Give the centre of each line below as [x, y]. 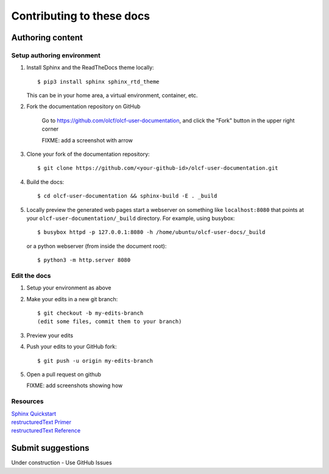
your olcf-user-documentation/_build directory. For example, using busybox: [131, 218]
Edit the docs [31, 275]
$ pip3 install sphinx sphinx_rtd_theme [98, 82]
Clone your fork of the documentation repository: [88, 154]
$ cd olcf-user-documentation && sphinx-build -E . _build [127, 196]
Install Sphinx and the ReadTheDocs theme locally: [90, 68]
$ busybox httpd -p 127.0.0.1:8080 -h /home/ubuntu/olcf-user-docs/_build [151, 232]
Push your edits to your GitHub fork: [72, 347]
